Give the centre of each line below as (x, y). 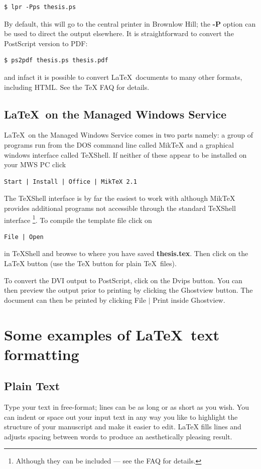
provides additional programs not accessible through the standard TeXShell (120, 208)
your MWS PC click (35, 164)
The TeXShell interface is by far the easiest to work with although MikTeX (120, 198)
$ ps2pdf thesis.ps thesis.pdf (56, 61)
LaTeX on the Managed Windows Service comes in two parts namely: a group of (128, 135)
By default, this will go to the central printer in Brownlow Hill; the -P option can (130, 23)
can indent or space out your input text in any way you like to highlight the (121, 417)
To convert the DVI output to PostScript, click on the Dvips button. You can (123, 280)
